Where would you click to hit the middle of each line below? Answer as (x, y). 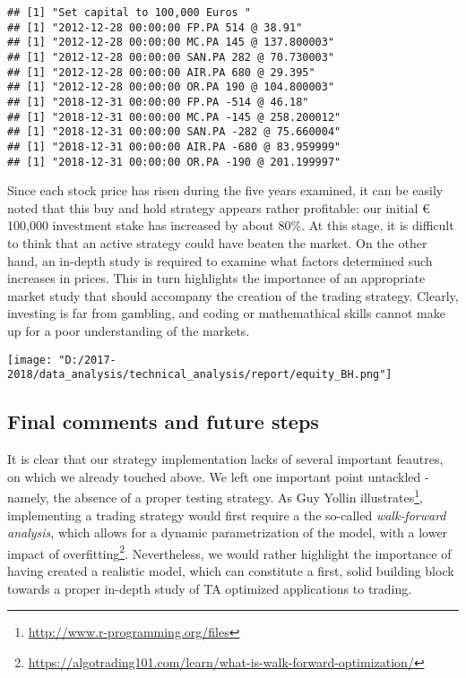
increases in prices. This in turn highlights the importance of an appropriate (216, 278)
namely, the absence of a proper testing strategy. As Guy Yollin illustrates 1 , (215, 496)
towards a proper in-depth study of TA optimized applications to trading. (210, 588)
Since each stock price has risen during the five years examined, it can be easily (225, 190)
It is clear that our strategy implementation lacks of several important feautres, (225, 459)
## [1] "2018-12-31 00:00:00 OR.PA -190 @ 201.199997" (174, 162)
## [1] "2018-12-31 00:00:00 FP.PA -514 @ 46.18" (158, 102)
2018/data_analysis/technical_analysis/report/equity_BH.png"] (200, 375)
